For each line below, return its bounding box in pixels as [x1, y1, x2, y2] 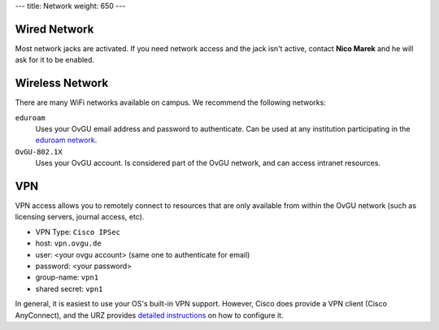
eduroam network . [35, 135, 98, 145]
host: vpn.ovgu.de [35, 238, 102, 248]
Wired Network [15, 22, 94, 36]
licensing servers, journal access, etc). [15, 212, 145, 222]
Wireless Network [15, 76, 109, 90]
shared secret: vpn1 [35, 284, 103, 293]
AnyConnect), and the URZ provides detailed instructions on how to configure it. [15, 310, 284, 320]
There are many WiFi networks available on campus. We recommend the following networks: [15, 98, 327, 107]
